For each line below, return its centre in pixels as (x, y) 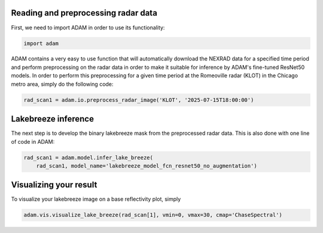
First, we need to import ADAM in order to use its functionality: (88, 28)
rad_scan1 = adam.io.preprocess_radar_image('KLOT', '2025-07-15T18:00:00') (139, 100)
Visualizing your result (54, 185)
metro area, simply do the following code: (62, 84)
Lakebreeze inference (52, 119)
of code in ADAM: (33, 141)
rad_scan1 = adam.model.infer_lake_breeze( (89, 158)
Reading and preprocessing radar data (84, 13)
